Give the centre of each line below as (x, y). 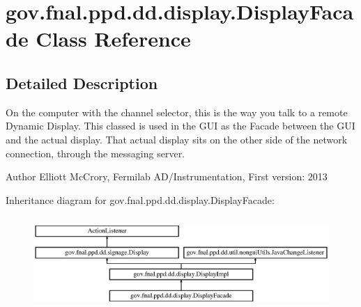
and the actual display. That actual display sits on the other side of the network (177, 139)
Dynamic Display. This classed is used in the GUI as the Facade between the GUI (180, 126)
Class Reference (113, 39)
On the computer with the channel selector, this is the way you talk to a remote (177, 112)
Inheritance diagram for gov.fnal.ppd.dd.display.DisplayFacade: (140, 199)
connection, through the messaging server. (95, 153)
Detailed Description (82, 82)
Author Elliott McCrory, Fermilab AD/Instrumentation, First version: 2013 (167, 176)
